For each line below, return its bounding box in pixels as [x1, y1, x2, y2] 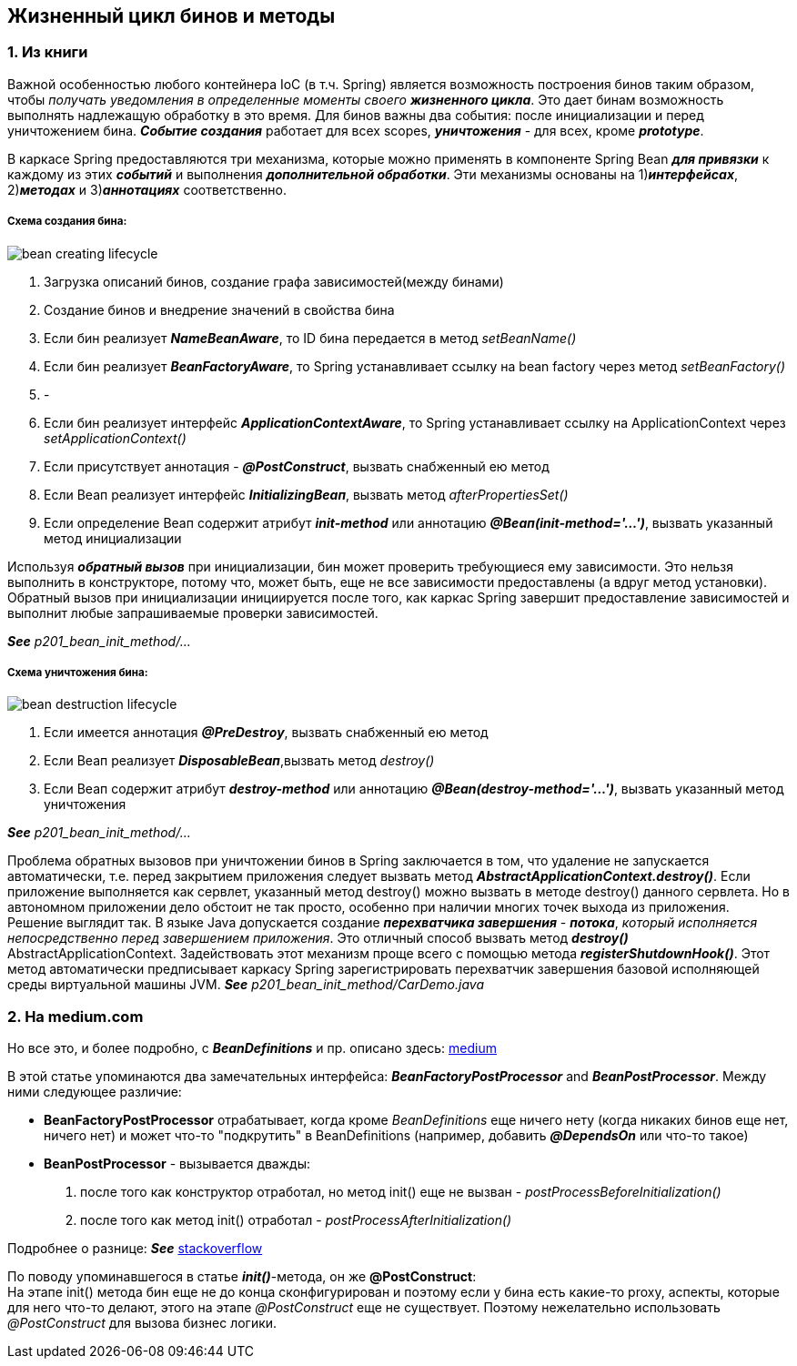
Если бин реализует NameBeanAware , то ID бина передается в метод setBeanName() [44, 329, 577, 346]
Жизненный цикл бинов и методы [7, 5, 336, 27]
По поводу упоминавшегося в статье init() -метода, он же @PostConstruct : [7, 1269, 477, 1285]
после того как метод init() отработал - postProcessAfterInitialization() [80, 1212, 512, 1229]
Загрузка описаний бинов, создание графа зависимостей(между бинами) [44, 273, 504, 289]
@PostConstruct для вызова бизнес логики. [7, 1315, 277, 1331]
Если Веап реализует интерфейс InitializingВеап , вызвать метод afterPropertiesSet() [44, 486, 569, 502]
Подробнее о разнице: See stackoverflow [7, 1240, 263, 1257]
